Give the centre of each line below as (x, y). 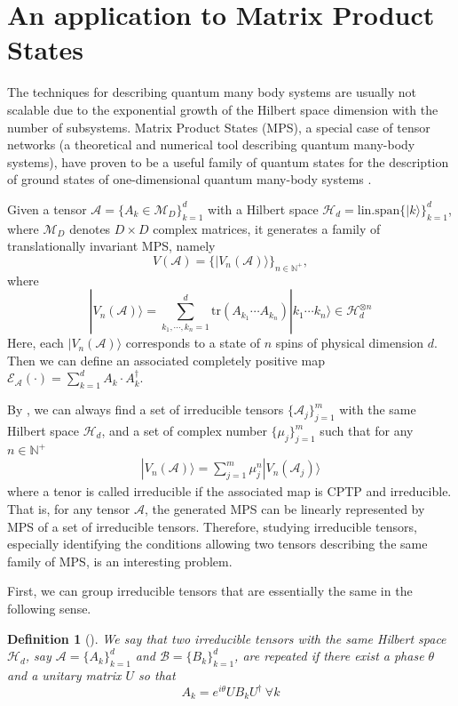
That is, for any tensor (69, 508)
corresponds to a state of (193, 343)
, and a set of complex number (184, 431)
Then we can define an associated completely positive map (166, 360)
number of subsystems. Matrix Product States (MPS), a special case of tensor (219, 127)
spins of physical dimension (350, 343)
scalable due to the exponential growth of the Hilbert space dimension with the (223, 109)
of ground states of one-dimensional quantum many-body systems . (190, 179)
